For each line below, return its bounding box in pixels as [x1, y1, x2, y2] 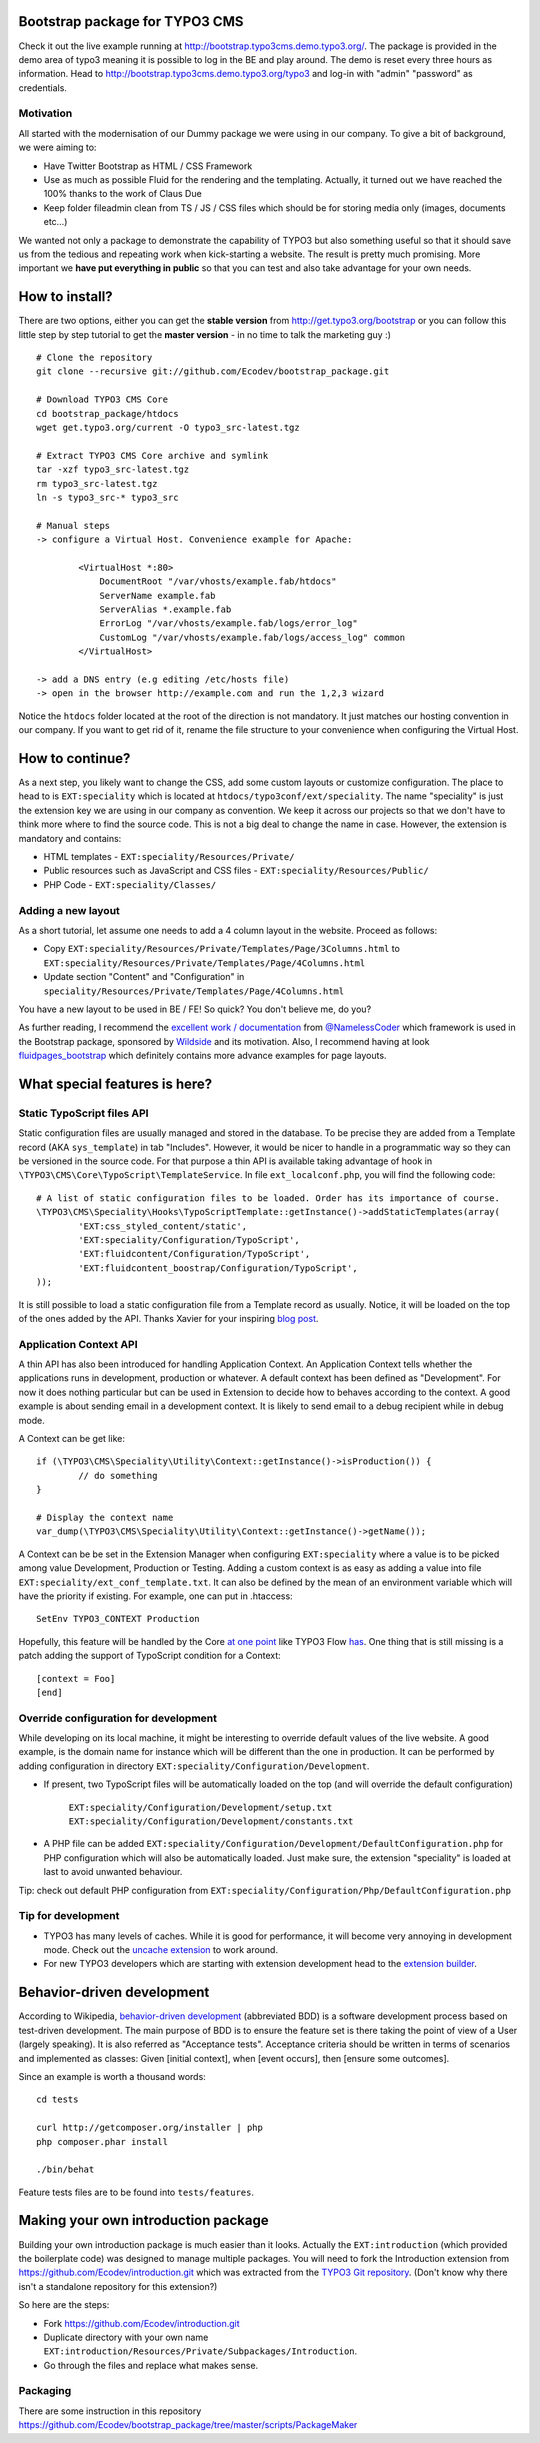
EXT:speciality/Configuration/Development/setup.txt [68, 1801, 333, 1813]
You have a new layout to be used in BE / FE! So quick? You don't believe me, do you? [18, 1003, 372, 1015]
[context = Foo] [36, 1673, 116, 1684]
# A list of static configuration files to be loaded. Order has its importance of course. [36, 1192, 500, 1204]
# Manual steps [36, 520, 111, 531]
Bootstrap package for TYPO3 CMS [18, 13, 244, 30]
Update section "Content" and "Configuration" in [43, 971, 245, 983]
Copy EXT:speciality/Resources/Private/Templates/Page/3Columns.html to [43, 943, 400, 955]
